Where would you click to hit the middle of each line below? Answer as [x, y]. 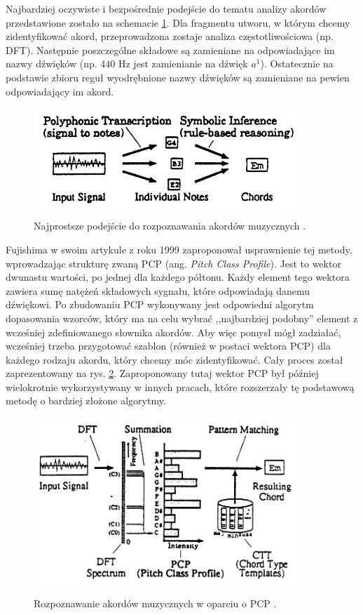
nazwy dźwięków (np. [52, 64]
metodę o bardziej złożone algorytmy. [86, 401]
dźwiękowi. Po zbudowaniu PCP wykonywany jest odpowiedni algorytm [160, 304]
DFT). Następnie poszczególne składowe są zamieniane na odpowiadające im [170, 49]
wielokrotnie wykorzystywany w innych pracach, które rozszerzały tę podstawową [180, 386]
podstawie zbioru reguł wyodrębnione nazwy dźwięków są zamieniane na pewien [178, 77]
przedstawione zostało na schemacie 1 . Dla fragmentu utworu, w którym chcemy [178, 22]
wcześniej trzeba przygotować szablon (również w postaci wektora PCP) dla [168, 346]
